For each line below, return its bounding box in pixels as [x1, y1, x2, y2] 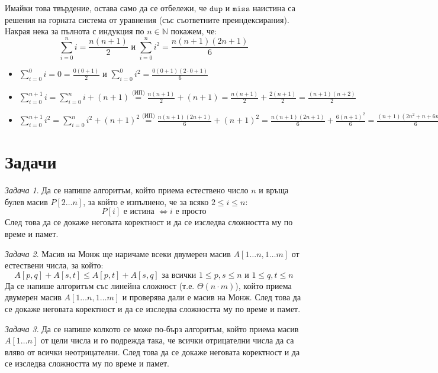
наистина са [252, 2, 295, 14]
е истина [123, 207, 154, 216]
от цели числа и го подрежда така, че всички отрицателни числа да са [40, 334, 294, 346]
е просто [175, 207, 207, 216]
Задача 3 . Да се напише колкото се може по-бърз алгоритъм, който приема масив [5, 322, 299, 335]
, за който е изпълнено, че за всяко [83, 195, 209, 207]
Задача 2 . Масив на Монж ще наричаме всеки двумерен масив [5, 247, 231, 260]
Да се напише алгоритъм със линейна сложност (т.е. [5, 279, 195, 291]
